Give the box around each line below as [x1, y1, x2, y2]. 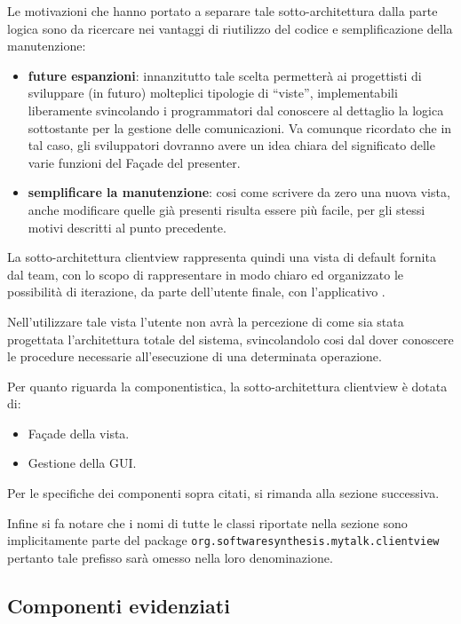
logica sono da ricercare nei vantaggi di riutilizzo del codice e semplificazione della [7, 19, 453, 37]
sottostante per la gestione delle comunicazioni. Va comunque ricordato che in [28, 118, 452, 137]
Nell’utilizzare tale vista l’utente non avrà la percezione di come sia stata [7, 312, 404, 330]
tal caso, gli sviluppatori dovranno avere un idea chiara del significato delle [28, 136, 435, 154]
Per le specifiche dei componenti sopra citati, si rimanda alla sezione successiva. [7, 484, 440, 502]
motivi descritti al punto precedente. [28, 217, 227, 236]
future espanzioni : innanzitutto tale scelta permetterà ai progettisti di [28, 66, 422, 84]
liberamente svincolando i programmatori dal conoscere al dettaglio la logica [28, 100, 444, 119]
